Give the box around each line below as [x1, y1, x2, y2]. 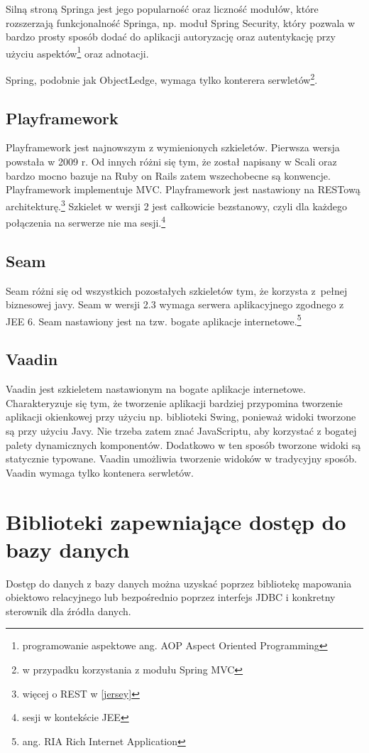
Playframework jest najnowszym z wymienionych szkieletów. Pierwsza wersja [6, 140, 340, 155]
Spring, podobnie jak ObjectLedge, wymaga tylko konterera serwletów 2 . [6, 70, 318, 87]
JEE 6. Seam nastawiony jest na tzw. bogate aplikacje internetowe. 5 [6, 311, 302, 328]
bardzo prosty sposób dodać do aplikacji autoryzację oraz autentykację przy [6, 29, 336, 44]
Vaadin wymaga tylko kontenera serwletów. [6, 465, 194, 480]
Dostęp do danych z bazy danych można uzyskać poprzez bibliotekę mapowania [6, 575, 352, 590]
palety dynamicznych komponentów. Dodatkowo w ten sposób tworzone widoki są [6, 437, 361, 452]
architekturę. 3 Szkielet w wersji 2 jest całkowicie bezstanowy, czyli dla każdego [6, 196, 348, 213]
